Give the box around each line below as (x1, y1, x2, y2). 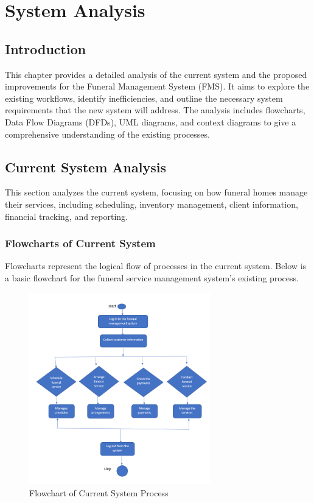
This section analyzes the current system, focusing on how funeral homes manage (5, 186, 308, 199)
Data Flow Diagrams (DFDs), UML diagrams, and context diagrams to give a (5, 115, 296, 128)
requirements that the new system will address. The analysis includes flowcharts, (5, 104, 305, 116)
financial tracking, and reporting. (5, 209, 128, 222)
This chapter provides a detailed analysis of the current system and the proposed (5, 68, 307, 80)
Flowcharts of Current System (5, 236, 156, 251)
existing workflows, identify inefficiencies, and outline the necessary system (5, 91, 283, 104)
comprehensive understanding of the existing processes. (5, 127, 210, 140)
